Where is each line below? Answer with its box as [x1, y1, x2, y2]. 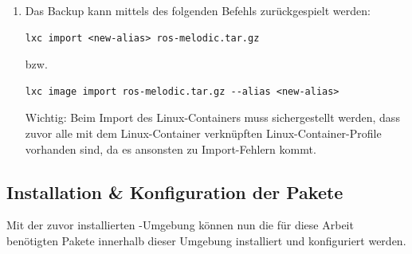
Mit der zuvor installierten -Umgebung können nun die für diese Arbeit [6, 217, 354, 233]
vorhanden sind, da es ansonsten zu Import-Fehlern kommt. [25, 140, 316, 157]
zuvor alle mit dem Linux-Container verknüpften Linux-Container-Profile [25, 124, 382, 141]
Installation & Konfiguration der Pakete [6, 179, 343, 204]
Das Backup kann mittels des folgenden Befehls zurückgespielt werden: [25, 2, 371, 18]
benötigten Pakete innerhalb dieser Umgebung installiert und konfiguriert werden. [6, 232, 406, 248]
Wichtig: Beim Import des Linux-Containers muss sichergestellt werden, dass [25, 109, 400, 126]
